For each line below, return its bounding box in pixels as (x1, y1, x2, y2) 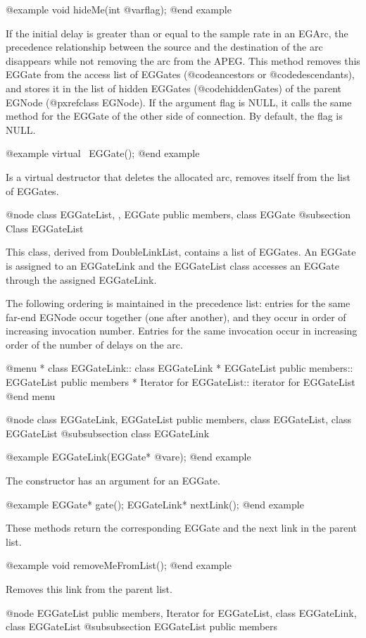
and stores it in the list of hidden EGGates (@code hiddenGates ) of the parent (6, 80, 342, 95)
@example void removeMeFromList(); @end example (6, 558, 232, 573)
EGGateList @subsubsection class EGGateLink (6, 425, 210, 440)
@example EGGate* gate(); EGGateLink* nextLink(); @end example (6, 496, 304, 511)
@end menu (6, 388, 56, 403)
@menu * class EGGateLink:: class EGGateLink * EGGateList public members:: (6, 361, 353, 375)
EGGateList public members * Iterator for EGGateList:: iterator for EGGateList (6, 375, 355, 389)
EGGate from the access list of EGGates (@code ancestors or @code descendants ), (6, 67, 355, 82)
